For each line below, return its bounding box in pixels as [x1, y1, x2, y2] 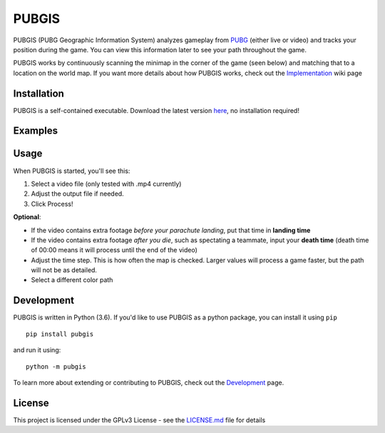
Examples [13, 125, 58, 137]
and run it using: [13, 346, 61, 354]
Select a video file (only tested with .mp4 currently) [31, 179, 182, 188]
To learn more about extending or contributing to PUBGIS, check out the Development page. [13, 378, 284, 387]
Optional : [13, 213, 41, 222]
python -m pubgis [26, 362, 86, 371]
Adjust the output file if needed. [31, 189, 124, 198]
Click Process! [31, 199, 73, 208]
